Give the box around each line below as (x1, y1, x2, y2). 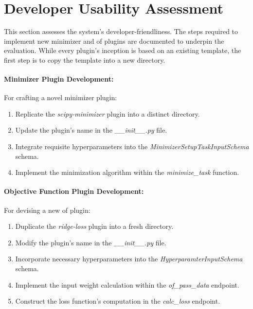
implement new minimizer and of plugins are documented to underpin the (4, 35, 224, 46)
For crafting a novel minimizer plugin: (4, 92, 117, 103)
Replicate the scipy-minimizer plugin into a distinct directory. (15, 108, 200, 119)
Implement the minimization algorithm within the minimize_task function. (15, 167, 239, 177)
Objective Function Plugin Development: (4, 186, 144, 196)
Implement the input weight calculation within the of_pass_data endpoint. (15, 279, 239, 290)
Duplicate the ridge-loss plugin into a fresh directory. (15, 221, 174, 231)
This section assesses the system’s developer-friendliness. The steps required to (4, 26, 238, 36)
